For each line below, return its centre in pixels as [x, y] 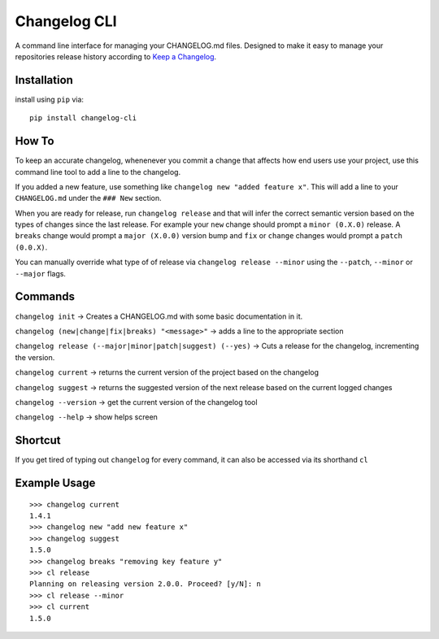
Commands [45, 297]
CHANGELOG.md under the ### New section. [88, 198]
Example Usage [55, 483]
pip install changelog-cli [83, 118]
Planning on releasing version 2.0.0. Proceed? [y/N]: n [146, 584]
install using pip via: [50, 99]
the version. [35, 357]
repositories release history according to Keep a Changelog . [116, 56]
